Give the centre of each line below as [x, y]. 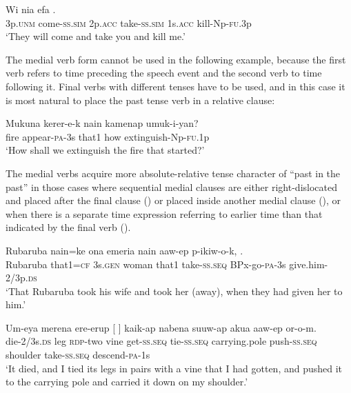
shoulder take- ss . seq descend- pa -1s [78, 355]
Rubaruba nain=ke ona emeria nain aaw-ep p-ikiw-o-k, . [124, 250]
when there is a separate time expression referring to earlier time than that [164, 213]
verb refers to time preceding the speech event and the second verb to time [164, 73]
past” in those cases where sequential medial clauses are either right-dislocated [171, 187]
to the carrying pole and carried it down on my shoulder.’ [127, 382]
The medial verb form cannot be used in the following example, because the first [176, 59]
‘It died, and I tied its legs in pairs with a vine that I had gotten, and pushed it [174, 368]
